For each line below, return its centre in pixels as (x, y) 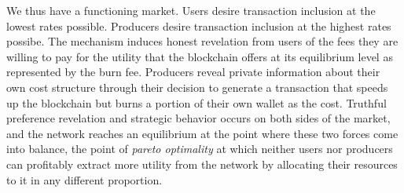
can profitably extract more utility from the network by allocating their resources (202, 164)
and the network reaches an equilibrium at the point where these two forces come (202, 133)
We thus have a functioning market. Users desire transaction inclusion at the (191, 10)
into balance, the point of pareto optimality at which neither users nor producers (200, 149)
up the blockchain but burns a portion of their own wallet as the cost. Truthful (196, 102)
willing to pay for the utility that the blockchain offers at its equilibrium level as (200, 56)
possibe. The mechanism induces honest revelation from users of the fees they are (202, 41)
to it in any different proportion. (84, 179)
